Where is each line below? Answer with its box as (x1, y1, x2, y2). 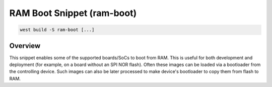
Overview (9, 41, 41, 50)
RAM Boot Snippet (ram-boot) (9, 7, 137, 18)
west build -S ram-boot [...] (20, 27, 95, 32)
